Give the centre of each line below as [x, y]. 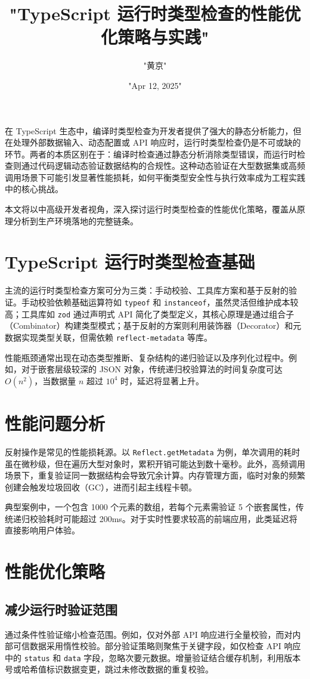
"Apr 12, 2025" [155, 85]
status [37, 658]
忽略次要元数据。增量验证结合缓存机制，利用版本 [205, 657]
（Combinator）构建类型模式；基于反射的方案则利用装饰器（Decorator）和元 [153, 325]
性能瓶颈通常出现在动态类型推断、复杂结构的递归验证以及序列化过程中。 [147, 357]
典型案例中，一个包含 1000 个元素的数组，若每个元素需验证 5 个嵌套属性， [150, 507]
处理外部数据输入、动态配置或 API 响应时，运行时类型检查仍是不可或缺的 [157, 142]
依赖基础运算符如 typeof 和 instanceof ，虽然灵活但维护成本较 [176, 302]
